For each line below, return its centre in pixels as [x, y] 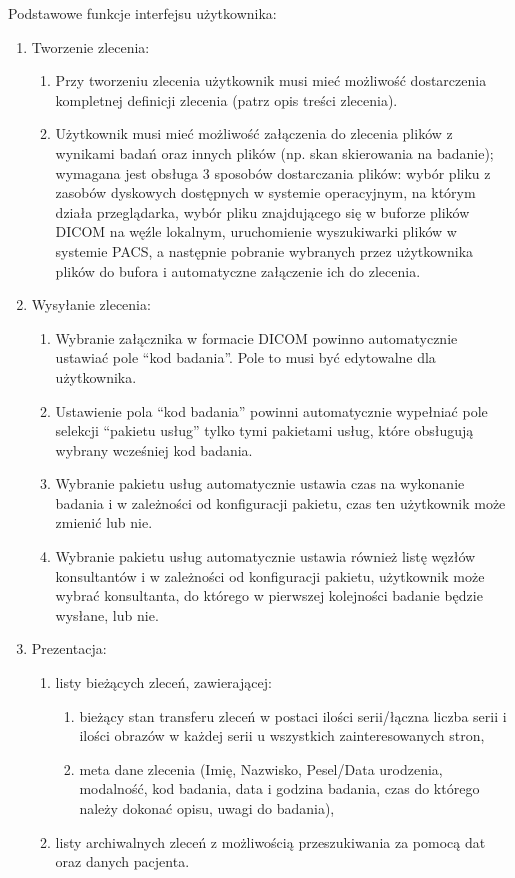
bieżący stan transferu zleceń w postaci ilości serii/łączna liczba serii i [293, 715]
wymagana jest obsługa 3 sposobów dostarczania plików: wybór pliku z [273, 172]
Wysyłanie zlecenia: [91, 304]
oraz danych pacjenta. [122, 861]
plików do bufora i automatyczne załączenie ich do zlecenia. [238, 270]
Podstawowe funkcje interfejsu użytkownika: [142, 13]
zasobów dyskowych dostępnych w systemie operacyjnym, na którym [265, 192]
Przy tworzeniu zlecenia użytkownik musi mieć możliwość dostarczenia [271, 80]
